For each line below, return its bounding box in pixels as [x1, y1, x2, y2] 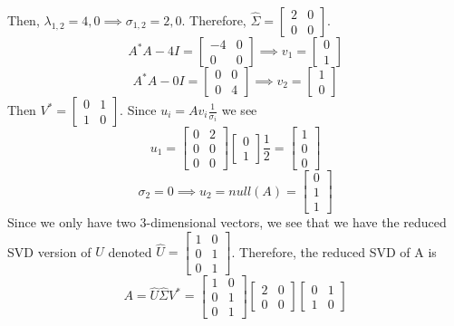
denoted [108, 242, 152, 261]
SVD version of [7, 242, 92, 261]
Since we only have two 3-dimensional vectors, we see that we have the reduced [7, 213, 447, 232]
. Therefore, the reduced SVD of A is [231, 242, 437, 261]
